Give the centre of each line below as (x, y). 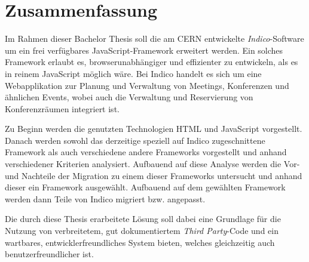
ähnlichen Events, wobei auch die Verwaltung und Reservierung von (129, 97)
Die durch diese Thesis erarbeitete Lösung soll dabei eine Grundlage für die (143, 219)
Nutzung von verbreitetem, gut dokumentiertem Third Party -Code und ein (142, 231)
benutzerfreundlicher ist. (49, 254)
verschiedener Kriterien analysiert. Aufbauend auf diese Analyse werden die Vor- (152, 164)
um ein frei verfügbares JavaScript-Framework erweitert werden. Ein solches (144, 50)
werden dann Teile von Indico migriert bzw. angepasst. (105, 198)
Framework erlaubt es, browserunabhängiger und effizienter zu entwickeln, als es (152, 62)
